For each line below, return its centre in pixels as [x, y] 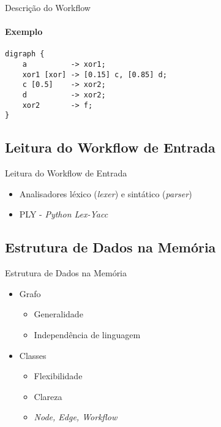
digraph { [25, 54]
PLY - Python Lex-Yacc [64, 214]
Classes [33, 355]
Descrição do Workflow [48, 7]
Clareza [48, 396]
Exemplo [24, 32]
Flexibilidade [58, 376]
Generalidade [58, 314]
